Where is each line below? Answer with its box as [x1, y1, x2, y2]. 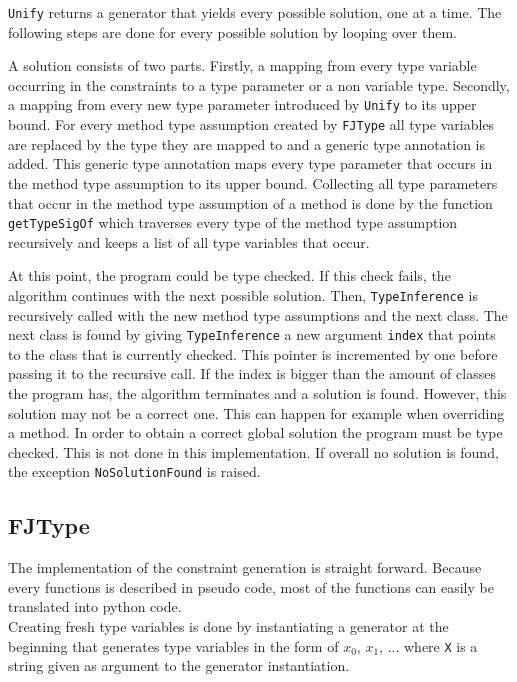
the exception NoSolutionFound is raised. [8, 461, 261, 482]
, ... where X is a [379, 635, 478, 656]
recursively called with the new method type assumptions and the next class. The [8, 304, 508, 325]
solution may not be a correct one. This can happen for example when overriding [8, 402, 505, 423]
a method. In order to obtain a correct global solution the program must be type [8, 422, 503, 443]
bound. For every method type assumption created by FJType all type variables [8, 114, 495, 135]
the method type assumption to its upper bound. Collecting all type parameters [8, 172, 498, 193]
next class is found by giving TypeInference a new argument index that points [8, 324, 496, 345]
